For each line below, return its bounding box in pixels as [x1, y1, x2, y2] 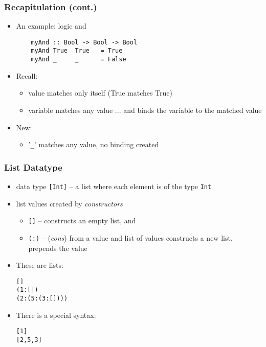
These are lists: [16, 260, 63, 270]
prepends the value [28, 242, 87, 253]
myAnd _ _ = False [31, 56, 126, 63]
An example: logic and [16, 20, 86, 31]
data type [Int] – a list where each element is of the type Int [16, 181, 212, 192]
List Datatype [4, 160, 62, 173]
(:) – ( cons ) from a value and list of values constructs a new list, [28, 232, 233, 243]
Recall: [16, 70, 38, 81]
